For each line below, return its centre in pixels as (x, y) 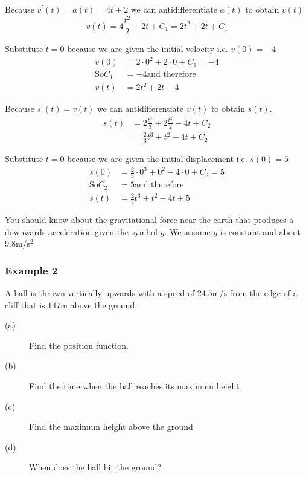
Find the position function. (79, 345)
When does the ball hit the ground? (95, 467)
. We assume (187, 231)
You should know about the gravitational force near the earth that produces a (149, 220)
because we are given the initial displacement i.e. (157, 159)
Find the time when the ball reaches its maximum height (134, 385)
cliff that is (25, 304)
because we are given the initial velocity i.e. (148, 49)
